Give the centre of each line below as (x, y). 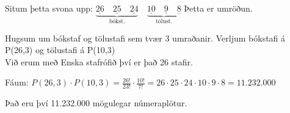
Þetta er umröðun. (218, 8)
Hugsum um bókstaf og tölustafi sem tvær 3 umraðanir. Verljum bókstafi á (145, 38)
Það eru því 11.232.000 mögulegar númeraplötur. (96, 103)
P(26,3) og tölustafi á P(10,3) (60, 50)
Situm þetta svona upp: (49, 8)
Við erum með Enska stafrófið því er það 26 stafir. (99, 61)
